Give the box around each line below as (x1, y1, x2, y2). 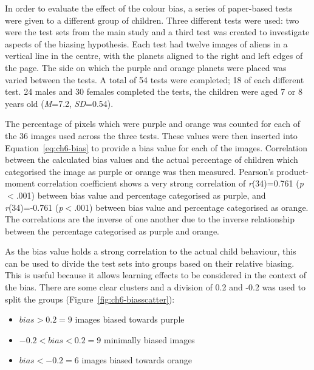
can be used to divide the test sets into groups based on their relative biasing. (5, 256, 295, 269)
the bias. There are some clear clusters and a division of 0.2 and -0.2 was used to (5, 281, 305, 293)
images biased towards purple (75, 313, 185, 326)
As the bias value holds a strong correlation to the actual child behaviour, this (5, 245, 296, 258)
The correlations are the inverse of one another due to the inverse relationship (5, 213, 295, 225)
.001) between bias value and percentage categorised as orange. (74, 200, 309, 213)
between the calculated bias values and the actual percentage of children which (5, 153, 298, 166)
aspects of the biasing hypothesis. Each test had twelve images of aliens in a (5, 37, 288, 50)
